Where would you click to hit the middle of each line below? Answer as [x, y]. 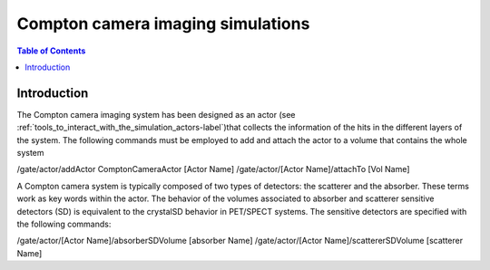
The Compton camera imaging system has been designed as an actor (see [156, 114]
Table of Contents [51, 51]
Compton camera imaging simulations [163, 24]
